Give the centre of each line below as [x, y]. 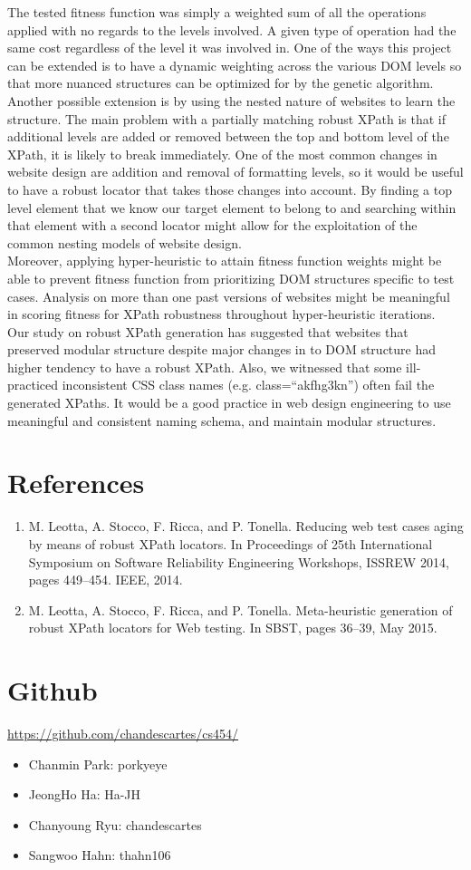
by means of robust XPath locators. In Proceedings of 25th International [231, 543]
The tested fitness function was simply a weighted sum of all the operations [217, 12]
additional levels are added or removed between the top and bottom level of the [228, 136]
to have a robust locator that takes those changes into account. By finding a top [230, 189]
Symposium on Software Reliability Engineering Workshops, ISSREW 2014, [239, 561]
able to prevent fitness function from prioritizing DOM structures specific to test [231, 278]
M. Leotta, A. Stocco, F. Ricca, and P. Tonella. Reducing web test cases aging [246, 526]
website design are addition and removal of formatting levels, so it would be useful [235, 172]
